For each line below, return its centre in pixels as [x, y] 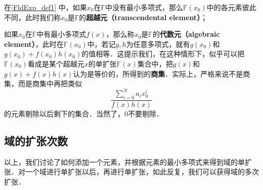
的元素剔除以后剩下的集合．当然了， [64, 114]
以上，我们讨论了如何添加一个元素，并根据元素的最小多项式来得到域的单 [124, 162]
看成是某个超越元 [56, 63]
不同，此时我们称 [32, 17]
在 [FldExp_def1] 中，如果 [46, 7]
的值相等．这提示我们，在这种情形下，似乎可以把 [163, 54]
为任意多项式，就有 [158, 44]
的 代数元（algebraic [186, 34]
